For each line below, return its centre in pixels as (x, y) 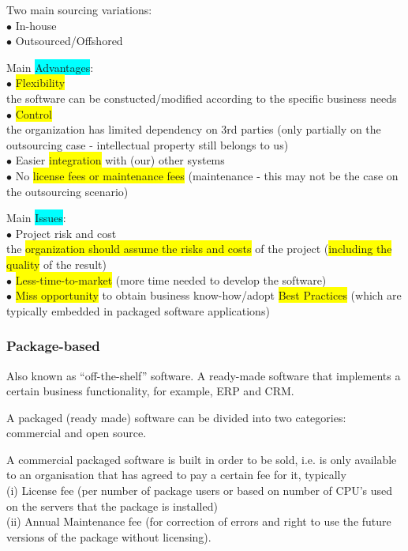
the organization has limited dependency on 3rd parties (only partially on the (194, 129)
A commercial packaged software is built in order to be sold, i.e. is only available (202, 459)
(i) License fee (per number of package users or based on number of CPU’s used (200, 491)
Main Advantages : (50, 67)
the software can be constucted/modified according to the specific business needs (202, 98)
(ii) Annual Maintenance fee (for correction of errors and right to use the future (199, 521)
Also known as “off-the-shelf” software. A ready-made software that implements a (204, 375)
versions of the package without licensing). (109, 536)
